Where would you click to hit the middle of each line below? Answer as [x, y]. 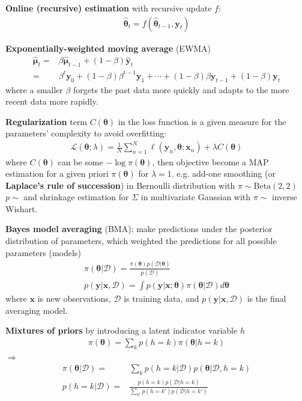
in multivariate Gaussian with [196, 197]
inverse [284, 197]
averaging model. [37, 310]
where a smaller [34, 89]
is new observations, [74, 298]
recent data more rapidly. [52, 101]
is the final [267, 298]
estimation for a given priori [57, 173]
